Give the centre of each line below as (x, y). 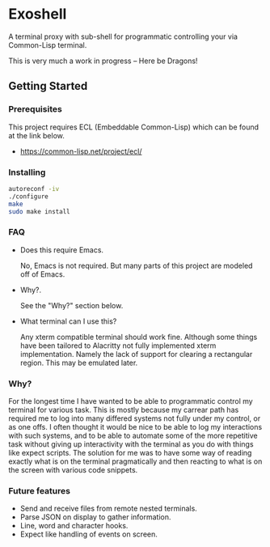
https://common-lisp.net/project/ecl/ (81, 151)
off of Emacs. (42, 274)
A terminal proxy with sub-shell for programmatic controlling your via (123, 36)
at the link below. (36, 135)
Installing (27, 172)
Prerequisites (35, 109)
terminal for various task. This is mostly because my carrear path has (124, 410)
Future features (40, 490)
